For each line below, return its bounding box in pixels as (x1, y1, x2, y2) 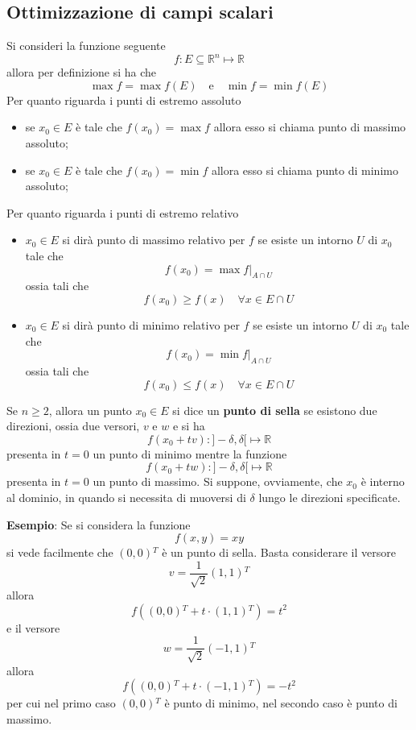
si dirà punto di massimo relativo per (62, 231, 245, 248)
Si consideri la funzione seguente (6, 37, 166, 54)
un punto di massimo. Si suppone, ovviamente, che (93, 473, 343, 490)
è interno (360, 473, 405, 490)
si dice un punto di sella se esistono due (172, 401, 377, 418)
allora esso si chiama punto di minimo (211, 161, 398, 178)
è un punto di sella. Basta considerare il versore (162, 544, 396, 561)
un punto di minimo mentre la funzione (93, 445, 287, 462)
